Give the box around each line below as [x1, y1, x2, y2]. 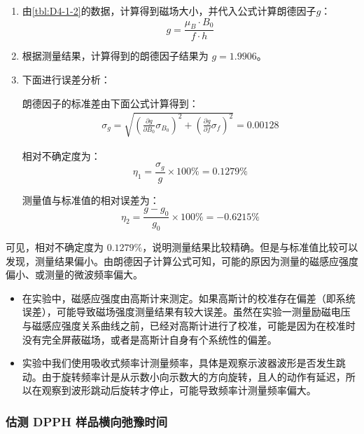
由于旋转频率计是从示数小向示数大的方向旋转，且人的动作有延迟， [41, 369, 346, 384]
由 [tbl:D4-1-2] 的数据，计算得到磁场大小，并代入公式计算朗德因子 [22, 4, 316, 18]
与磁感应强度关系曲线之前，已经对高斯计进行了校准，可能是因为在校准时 [22, 318, 356, 333]
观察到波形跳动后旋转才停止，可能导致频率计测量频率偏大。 [41, 383, 316, 398]
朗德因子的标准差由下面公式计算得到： [22, 95, 199, 110]
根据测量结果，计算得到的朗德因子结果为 [22, 48, 209, 63]
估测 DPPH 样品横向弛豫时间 [6, 412, 167, 430]
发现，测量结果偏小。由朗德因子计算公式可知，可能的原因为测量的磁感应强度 [6, 253, 358, 268]
